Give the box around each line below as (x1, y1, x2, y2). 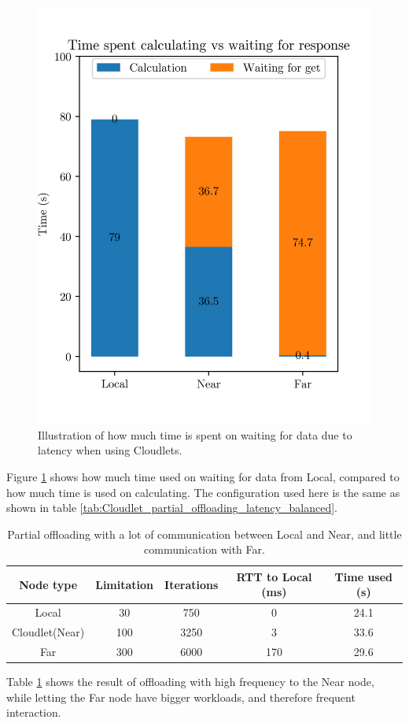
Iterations (164, 576, 219, 592)
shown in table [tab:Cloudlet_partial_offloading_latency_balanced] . (6, 499, 337, 516)
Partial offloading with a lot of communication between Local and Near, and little (7, 525, 402, 542)
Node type (19, 576, 78, 592)
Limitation (95, 576, 154, 592)
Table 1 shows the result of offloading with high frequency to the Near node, (6, 673, 374, 690)
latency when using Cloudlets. (38, 442, 182, 458)
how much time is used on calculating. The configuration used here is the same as (6, 484, 400, 500)
